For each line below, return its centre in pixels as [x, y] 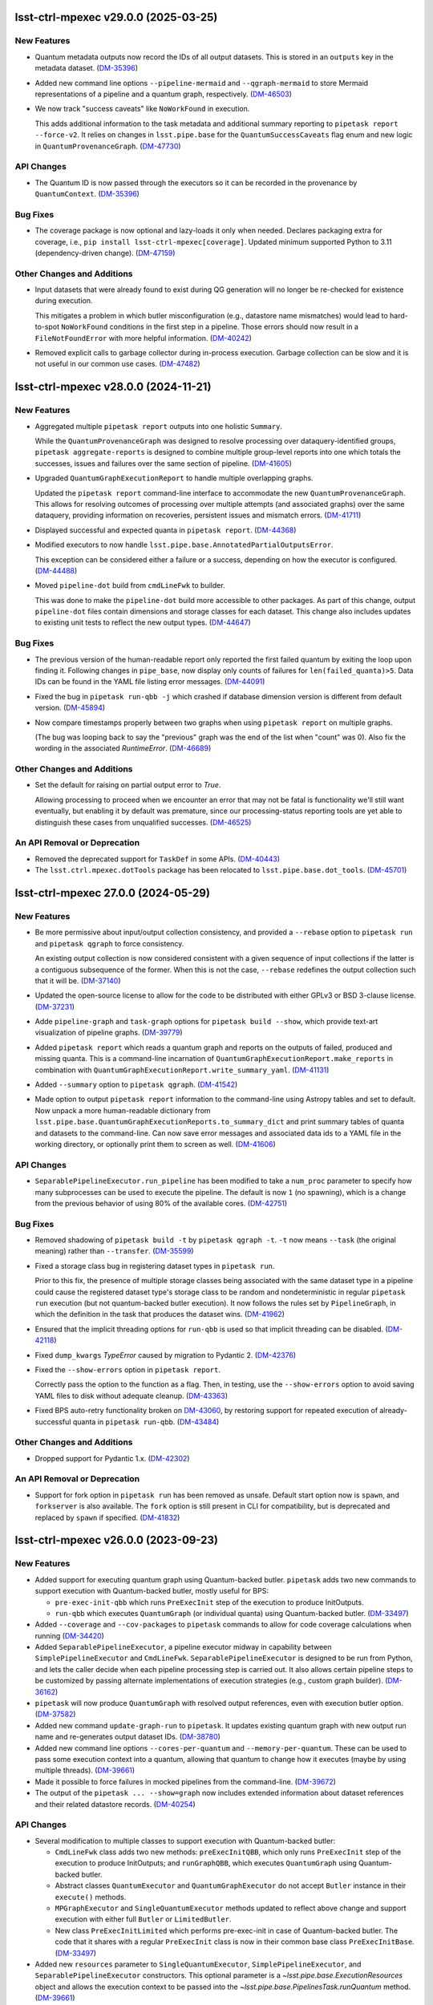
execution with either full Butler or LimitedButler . [143, 1919]
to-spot [47, 327]
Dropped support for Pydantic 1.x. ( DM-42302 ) [112, 1458]
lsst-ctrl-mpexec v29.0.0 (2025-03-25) [116, 17]
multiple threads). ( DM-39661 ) [85, 1770]
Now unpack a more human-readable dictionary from [123, 1110]
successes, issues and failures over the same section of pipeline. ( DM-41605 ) [163, 463]
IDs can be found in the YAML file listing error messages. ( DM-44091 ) [150, 682]
